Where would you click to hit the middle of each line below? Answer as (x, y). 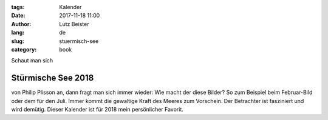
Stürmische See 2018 (53, 78)
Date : (18, 16)
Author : (21, 24)
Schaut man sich (32, 61)
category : (24, 49)
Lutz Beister (74, 24)
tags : (18, 7)
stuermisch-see (79, 41)
